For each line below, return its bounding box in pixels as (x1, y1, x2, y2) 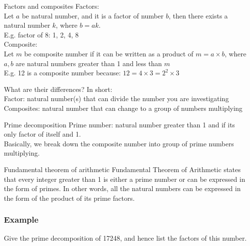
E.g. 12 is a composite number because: (4, 68, 121, 78)
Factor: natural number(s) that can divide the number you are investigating (4, 93, 229, 104)
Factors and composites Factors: (4, 1, 99, 11)
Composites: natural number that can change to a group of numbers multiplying (4, 103, 243, 113)
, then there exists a (169, 10, 228, 20)
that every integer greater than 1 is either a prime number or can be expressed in (4, 174, 245, 184)
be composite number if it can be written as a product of (24, 48, 194, 58)
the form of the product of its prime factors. (4, 193, 135, 203)
